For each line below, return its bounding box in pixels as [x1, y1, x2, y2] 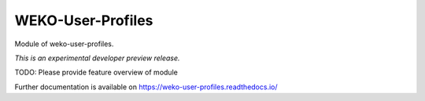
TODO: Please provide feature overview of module [14, 67, 179, 78]
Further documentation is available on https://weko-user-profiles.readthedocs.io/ [14, 82, 279, 92]
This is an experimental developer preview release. [14, 53, 180, 63]
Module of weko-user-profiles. [14, 39, 114, 49]
